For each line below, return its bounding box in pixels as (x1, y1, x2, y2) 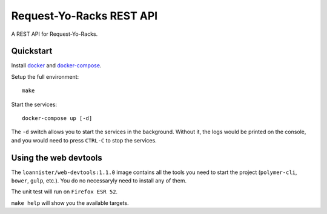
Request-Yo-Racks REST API (11, 9, 158, 22)
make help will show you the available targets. (11, 199, 129, 206)
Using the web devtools (11, 152, 102, 163)
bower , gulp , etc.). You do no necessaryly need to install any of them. (11, 177, 187, 184)
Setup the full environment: (11, 73, 79, 80)
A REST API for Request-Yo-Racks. (11, 30, 98, 38)
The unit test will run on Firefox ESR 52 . (11, 188, 118, 195)
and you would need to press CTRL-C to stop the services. (11, 136, 157, 144)
